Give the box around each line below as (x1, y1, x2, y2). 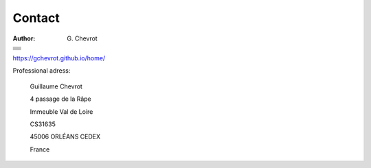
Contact (12, 10, 60, 25)
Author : (12, 34, 36, 43)
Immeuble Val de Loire (30, 107, 93, 116)
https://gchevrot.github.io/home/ (12, 53, 106, 62)
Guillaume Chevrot (30, 82, 82, 91)
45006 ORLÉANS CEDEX (30, 132, 101, 141)
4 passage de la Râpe (30, 95, 92, 103)
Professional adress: (12, 67, 71, 75)
